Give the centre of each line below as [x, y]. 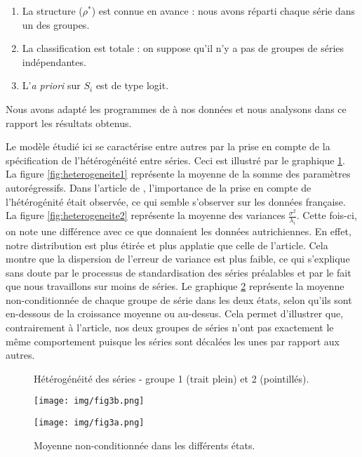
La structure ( [52, 11]
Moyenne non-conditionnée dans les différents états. [145, 445]
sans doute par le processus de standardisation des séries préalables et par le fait [179, 272]
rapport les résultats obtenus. [69, 122]
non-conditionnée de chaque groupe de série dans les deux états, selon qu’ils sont [179, 299]
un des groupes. [56, 24]
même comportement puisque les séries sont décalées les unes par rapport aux [173, 341]
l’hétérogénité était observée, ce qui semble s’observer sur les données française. [176, 201]
